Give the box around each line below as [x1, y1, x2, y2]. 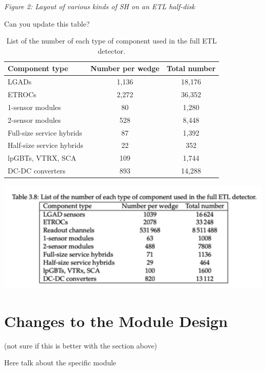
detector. [98, 45, 126, 56]
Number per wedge [90, 63, 160, 74]
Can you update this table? [4, 18, 90, 29]
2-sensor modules [8, 114, 61, 125]
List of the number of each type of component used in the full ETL [6, 35, 217, 46]
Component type [8, 63, 69, 74]
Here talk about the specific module [4, 357, 117, 368]
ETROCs [8, 89, 37, 100]
